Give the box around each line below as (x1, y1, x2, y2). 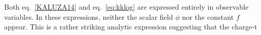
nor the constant (182, 11, 234, 22)
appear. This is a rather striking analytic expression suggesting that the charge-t (4, 21, 257, 32)
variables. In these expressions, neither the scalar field (4, 11, 173, 22)
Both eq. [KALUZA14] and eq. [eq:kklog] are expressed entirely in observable (4, 2, 249, 12)
